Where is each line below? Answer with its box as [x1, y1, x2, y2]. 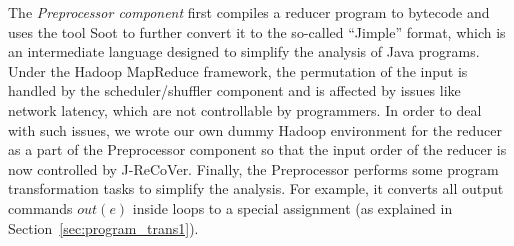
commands [8, 197, 73, 218]
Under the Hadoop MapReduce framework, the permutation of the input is [8, 60, 468, 81]
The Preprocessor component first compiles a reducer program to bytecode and [8, 2, 490, 22]
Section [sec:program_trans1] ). [8, 217, 199, 238]
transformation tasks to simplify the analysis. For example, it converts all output [8, 178, 504, 199]
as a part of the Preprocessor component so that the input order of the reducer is [8, 139, 507, 160]
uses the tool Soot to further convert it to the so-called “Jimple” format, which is [8, 21, 506, 42]
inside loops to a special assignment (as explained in [132, 197, 453, 218]
